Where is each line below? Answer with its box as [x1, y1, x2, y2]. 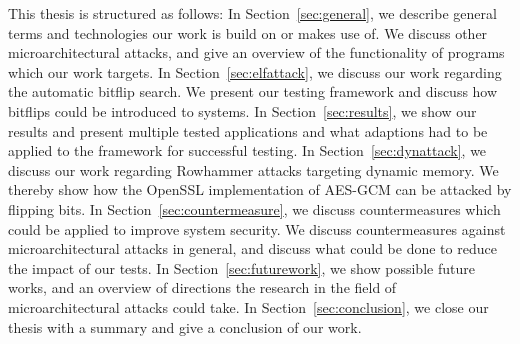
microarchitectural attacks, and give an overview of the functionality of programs [8, 42, 505, 63]
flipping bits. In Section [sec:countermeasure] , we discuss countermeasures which [8, 198, 501, 219]
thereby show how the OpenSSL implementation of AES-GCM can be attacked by [8, 179, 512, 200]
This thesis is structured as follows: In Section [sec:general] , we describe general [8, 3, 497, 23]
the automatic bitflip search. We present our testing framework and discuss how [8, 81, 498, 102]
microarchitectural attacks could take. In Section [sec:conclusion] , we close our [8, 296, 489, 317]
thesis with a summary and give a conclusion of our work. [8, 316, 362, 337]
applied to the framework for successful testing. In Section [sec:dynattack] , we [8, 140, 487, 161]
